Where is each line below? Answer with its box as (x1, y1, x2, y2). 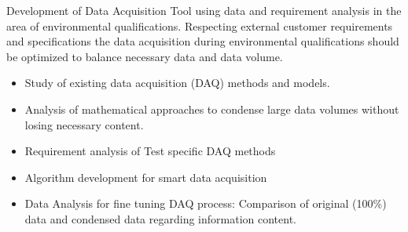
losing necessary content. (24, 116, 144, 132)
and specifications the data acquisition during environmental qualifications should (6, 33, 399, 49)
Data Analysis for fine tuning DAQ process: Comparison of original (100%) (24, 195, 387, 212)
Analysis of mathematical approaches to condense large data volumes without (24, 100, 399, 117)
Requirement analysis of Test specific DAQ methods (24, 143, 276, 159)
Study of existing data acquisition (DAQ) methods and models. (24, 74, 330, 91)
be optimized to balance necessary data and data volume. (6, 48, 283, 64)
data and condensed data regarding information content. (24, 210, 296, 227)
